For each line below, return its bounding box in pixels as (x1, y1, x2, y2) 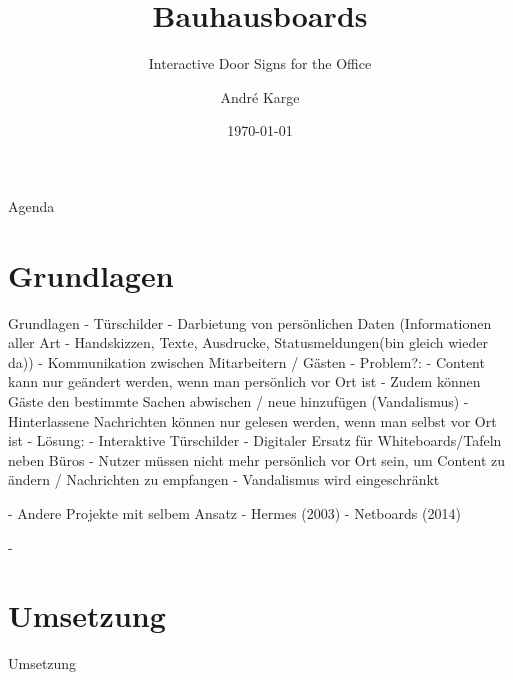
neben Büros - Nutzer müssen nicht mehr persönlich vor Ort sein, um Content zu (8, 449, 505, 470)
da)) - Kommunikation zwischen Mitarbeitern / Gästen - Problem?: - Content (8, 351, 485, 372)
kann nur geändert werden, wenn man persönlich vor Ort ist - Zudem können (8, 371, 481, 392)
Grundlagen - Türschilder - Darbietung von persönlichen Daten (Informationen (8, 312, 492, 333)
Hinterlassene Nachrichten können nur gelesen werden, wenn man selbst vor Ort (8, 410, 497, 431)
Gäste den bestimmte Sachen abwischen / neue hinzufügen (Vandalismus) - (8, 391, 469, 411)
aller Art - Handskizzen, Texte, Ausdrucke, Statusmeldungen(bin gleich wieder (8, 332, 488, 353)
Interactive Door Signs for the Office (148, 53, 372, 74)
